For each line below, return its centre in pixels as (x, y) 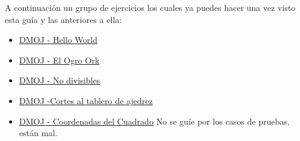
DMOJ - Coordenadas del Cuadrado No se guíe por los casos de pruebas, (154, 121)
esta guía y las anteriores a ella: (64, 19)
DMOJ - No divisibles (60, 80)
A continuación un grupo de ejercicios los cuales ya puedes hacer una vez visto (150, 7)
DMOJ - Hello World (58, 40)
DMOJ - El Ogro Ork (59, 60)
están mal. (38, 133)
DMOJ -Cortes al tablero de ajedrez (86, 100)
